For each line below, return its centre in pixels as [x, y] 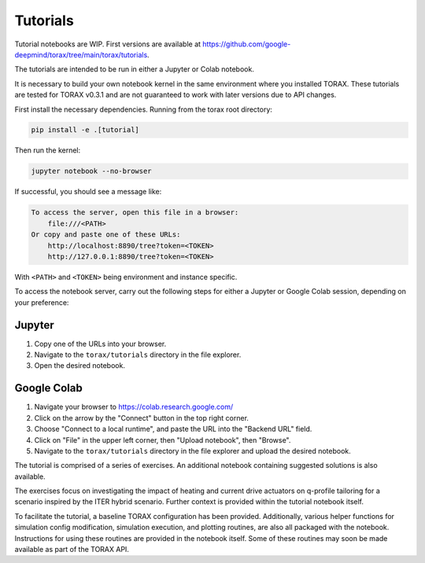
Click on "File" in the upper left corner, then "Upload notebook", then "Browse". [163, 440]
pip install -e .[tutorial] [85, 130]
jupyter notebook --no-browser [92, 171]
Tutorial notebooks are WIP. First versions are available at [107, 44]
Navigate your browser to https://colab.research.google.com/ [134, 407]
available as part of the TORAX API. [72, 550]
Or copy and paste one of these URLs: [106, 235]
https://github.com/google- [246, 44]
